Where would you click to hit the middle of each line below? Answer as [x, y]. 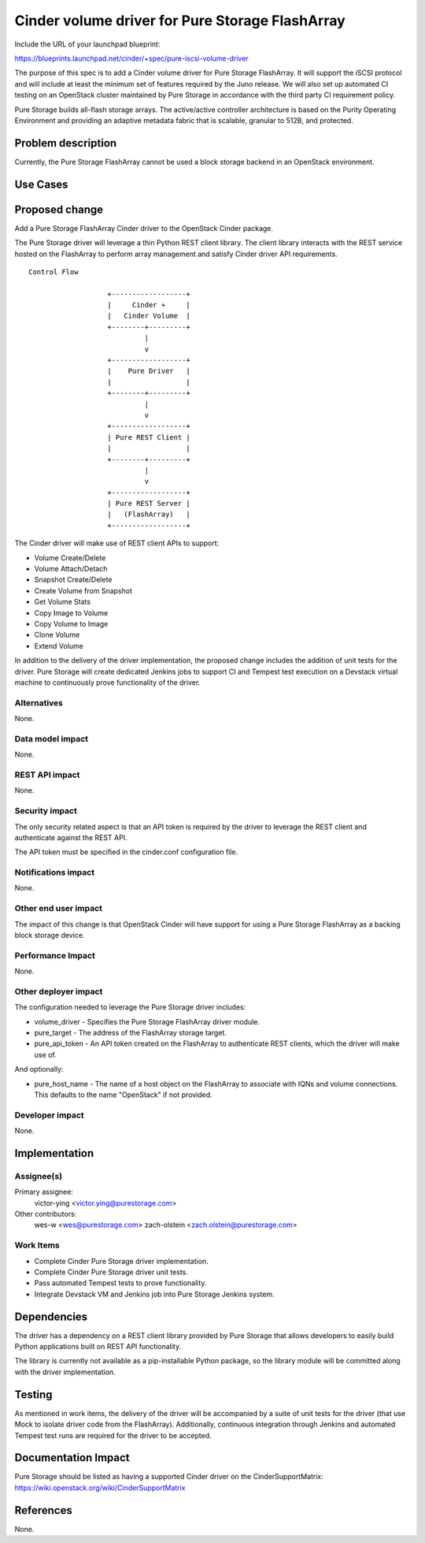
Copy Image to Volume [71, 613]
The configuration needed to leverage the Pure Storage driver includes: [130, 1007]
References [43, 1510]
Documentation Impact [72, 1458]
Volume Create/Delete [70, 558]
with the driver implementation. [65, 1372]
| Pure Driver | [149, 371]
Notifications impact [54, 872]
